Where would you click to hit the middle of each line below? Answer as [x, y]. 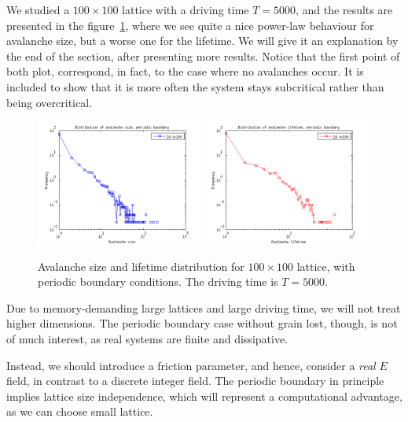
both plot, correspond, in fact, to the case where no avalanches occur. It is [185, 71]
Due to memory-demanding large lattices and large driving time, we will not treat [204, 307]
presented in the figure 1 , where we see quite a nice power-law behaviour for [190, 25]
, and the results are [344, 9]
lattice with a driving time [186, 9]
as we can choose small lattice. [80, 411]
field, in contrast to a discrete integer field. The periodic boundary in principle [195, 381]
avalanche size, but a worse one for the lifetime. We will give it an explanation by [202, 41]
